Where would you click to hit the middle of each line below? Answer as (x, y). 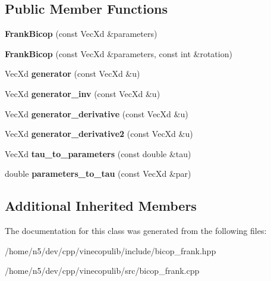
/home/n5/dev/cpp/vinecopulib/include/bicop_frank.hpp (111, 250)
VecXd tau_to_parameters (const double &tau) (98, 153)
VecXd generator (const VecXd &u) (73, 74)
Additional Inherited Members (101, 206)
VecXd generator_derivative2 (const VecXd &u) (99, 134)
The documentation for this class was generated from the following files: (136, 231)
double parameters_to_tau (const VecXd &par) (98, 174)
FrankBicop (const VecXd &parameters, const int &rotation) (119, 53)
